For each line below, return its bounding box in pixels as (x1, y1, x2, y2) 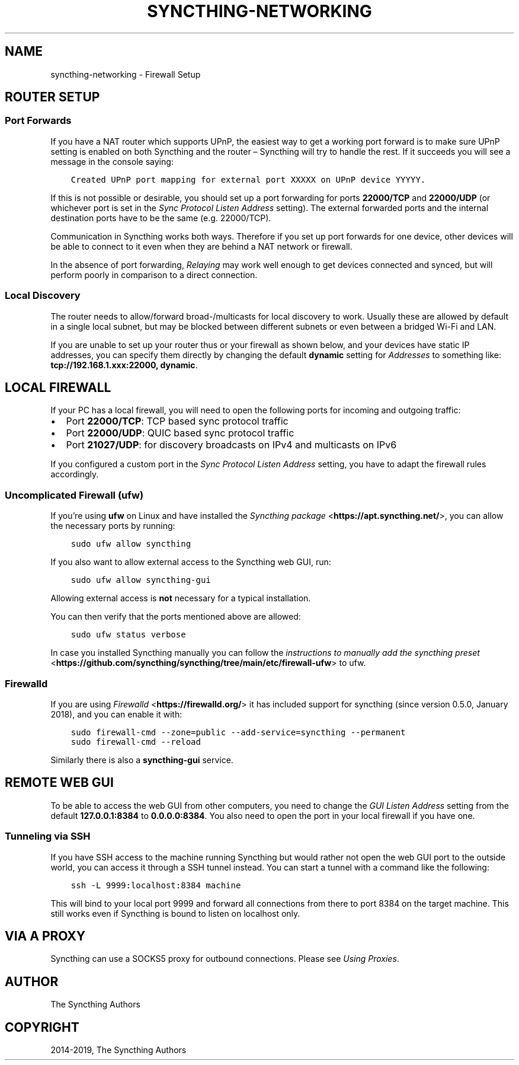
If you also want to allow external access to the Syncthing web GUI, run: (50, 557, 331, 567)
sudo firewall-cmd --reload (71, 736, 201, 747)
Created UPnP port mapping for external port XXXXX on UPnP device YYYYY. (71, 174, 426, 184)
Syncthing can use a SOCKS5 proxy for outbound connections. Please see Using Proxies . (50, 954, 399, 964)
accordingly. (50, 469, 99, 480)
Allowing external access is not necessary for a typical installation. (50, 593, 311, 604)
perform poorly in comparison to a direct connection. (50, 269, 258, 280)
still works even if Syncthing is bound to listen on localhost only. (50, 908, 300, 919)
